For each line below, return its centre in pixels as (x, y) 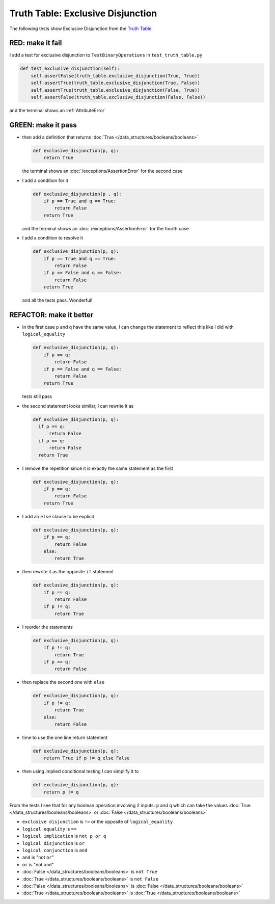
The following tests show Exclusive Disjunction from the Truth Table (80, 29)
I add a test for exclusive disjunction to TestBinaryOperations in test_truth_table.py (106, 55)
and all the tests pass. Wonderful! (57, 300)
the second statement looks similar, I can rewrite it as (78, 406)
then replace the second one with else (63, 682)
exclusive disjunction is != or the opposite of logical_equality (98, 822)
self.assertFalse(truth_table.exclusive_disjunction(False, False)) (118, 97)
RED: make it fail (36, 43)
